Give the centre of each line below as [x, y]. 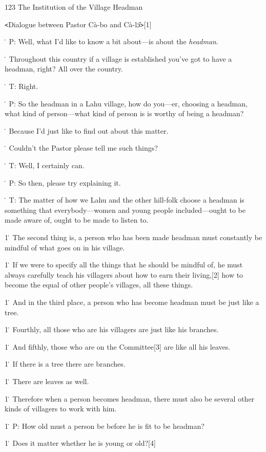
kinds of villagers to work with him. [61, 409]
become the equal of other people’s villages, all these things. [99, 285]
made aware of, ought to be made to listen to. [77, 220]
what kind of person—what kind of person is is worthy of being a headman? [124, 113]
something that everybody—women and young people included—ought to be [125, 210]
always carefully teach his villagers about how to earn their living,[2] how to [124, 274]
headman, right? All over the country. [64, 69]
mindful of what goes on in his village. [65, 247]
